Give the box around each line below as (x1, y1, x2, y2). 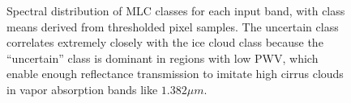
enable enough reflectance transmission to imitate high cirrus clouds (6, 65, 344, 82)
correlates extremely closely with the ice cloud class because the (6, 34, 323, 51)
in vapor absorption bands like (6, 80, 158, 97)
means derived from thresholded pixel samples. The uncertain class (6, 18, 339, 35)
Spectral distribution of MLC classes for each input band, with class (6, 2, 345, 19)
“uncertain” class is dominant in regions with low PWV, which (6, 49, 319, 66)
